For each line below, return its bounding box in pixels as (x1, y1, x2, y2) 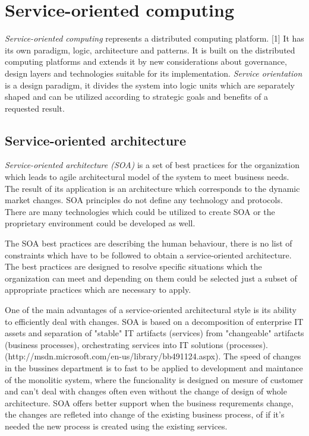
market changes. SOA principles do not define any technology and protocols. (5, 194, 283, 206)
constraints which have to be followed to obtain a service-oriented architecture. (5, 248, 292, 261)
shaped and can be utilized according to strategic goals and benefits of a (5, 90, 268, 103)
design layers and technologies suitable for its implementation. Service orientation (5, 67, 302, 79)
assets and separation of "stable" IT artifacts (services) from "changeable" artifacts (5, 327, 304, 339)
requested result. (5, 102, 65, 114)
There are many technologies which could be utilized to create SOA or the (5, 205, 275, 217)
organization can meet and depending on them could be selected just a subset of (5, 271, 297, 284)
